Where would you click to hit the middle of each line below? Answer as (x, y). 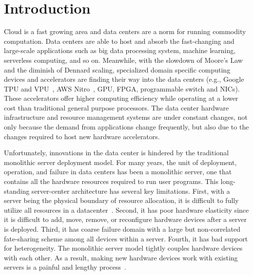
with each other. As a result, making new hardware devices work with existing (121, 257)
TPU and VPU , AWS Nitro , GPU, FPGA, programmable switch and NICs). (122, 88)
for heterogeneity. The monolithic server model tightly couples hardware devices (123, 248)
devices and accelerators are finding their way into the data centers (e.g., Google (124, 79)
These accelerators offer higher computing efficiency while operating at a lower (121, 98)
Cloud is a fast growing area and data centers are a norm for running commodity (125, 31)
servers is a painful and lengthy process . (65, 267)
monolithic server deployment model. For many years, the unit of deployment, (120, 162)
